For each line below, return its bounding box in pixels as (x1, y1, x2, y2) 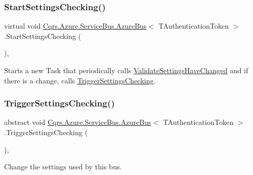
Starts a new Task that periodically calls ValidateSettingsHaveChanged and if (4, 65, 248, 75)
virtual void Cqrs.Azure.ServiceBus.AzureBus (4, 20, 147, 31)
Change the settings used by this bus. (4, 161, 122, 172)
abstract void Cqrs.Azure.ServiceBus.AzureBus (4, 117, 152, 127)
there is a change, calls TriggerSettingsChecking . (4, 75, 156, 85)
